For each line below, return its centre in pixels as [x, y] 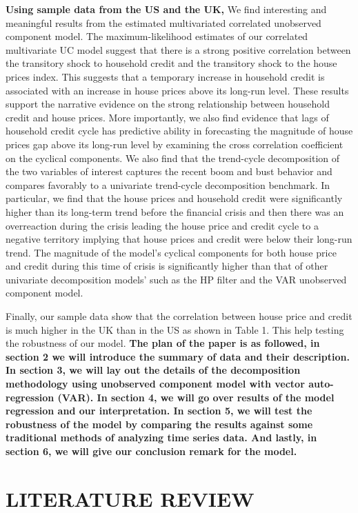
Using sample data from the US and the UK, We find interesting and [166, 9]
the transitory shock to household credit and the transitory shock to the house [171, 63]
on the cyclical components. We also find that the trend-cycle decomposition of [173, 158]
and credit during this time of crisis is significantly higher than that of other [167, 266]
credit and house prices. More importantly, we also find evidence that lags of [167, 117]
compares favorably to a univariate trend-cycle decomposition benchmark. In [168, 184]
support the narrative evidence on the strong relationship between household [168, 104]
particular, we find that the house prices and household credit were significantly [174, 198]
